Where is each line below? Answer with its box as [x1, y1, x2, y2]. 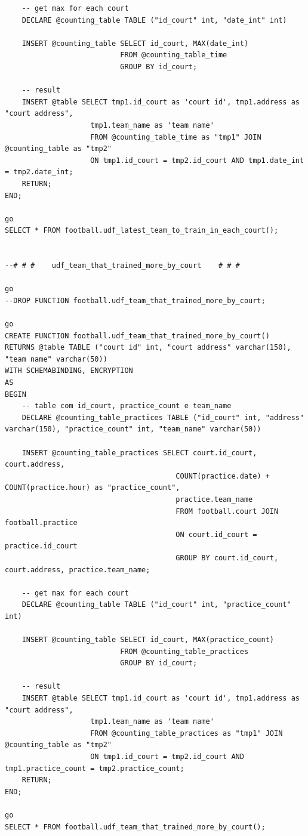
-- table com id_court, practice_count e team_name [21, 402, 232, 411]
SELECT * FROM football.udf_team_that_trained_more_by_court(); [5, 822, 266, 831]
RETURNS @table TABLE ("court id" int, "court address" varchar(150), [5, 343, 291, 352]
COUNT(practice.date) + [175, 471, 270, 480]
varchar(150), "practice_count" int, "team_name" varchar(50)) [5, 425, 261, 434]
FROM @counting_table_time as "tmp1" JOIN [90, 132, 261, 141]
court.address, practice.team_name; [5, 565, 150, 574]
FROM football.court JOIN [175, 507, 279, 516]
